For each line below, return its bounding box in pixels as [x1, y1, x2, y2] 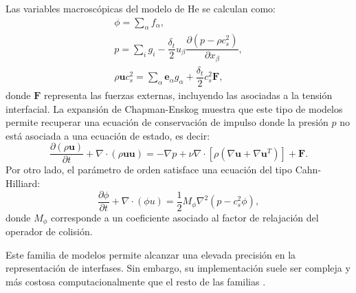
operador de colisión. [5, 224, 93, 239]
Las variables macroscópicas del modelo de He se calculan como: [5, 1, 276, 15]
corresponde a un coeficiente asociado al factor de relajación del [51, 210, 319, 224]
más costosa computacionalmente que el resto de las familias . [5, 274, 266, 288]
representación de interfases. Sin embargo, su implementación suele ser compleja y [5, 261, 351, 275]
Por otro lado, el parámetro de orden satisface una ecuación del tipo [5, 162, 293, 177]
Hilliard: [5, 176, 41, 191]
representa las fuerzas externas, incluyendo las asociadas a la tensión [44, 88, 333, 102]
